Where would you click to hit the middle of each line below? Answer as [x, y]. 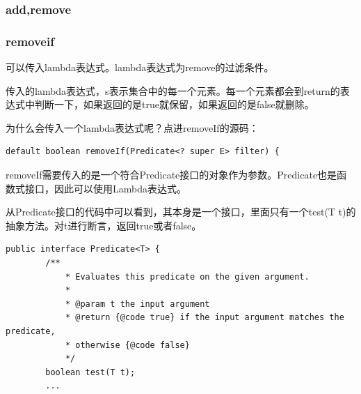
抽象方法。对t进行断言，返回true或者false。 [104, 225]
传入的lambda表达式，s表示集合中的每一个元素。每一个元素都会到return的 [173, 90]
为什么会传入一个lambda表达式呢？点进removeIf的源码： [132, 127]
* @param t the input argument [137, 304]
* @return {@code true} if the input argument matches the [204, 318]
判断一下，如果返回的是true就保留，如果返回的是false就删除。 [174, 104]
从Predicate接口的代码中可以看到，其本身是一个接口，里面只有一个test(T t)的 [181, 212]
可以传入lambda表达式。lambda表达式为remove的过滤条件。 [140, 67]
